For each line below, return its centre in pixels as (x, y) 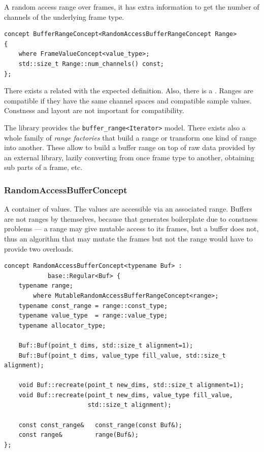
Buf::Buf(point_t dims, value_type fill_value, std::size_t (122, 355)
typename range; (46, 286)
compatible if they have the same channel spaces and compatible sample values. (128, 100)
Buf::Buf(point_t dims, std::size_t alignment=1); (106, 345)
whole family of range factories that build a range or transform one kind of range (130, 137)
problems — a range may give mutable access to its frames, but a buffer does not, (131, 229)
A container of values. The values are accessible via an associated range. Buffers (128, 209)
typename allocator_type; (62, 325)
